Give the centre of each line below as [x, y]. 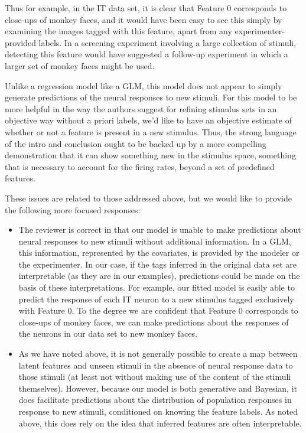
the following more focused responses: [73, 209]
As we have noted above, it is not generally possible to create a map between [158, 354]
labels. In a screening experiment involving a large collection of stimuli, [167, 42]
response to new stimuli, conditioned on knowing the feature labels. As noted [158, 411]
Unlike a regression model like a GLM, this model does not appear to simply [144, 85]
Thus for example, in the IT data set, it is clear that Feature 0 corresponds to [146, 8]
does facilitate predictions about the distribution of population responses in [155, 400]
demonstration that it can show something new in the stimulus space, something [150, 155]
